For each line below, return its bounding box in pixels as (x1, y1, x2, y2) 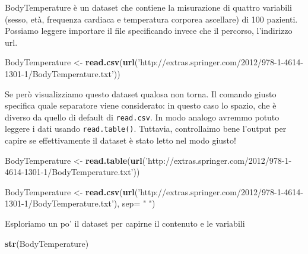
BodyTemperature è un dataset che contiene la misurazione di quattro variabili (5, 1, 292, 13)
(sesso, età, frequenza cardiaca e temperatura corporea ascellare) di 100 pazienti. (5, 12, 298, 25)
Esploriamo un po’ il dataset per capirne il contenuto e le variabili (5, 217, 245, 230)
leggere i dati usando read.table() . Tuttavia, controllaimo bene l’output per (5, 122, 287, 135)
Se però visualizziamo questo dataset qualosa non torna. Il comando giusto (5, 87, 277, 100)
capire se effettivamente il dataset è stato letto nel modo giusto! (5, 134, 236, 147)
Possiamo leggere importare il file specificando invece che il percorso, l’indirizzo (5, 24, 293, 37)
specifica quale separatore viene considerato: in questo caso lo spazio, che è (5, 99, 277, 112)
